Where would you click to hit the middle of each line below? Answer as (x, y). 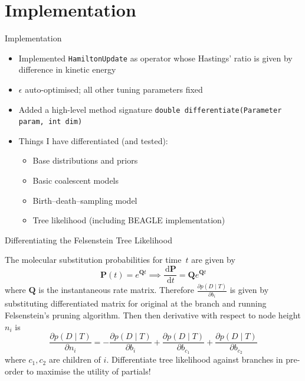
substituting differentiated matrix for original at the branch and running (136, 303)
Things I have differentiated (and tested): (93, 140)
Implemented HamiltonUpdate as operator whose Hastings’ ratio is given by (155, 58)
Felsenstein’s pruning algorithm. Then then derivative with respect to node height (153, 315)
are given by (213, 260)
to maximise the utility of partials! (88, 371)
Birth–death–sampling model (85, 200)
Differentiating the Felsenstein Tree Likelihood (88, 240)
